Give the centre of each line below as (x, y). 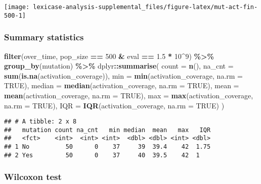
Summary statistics (44, 37)
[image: (17, 7)
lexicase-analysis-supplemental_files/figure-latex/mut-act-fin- (145, 7)
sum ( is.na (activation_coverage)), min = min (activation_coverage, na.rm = (123, 75)
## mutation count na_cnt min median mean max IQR (107, 130)
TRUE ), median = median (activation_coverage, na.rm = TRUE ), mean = (122, 85)
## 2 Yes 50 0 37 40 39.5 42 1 (102, 155)
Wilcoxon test (33, 177)
